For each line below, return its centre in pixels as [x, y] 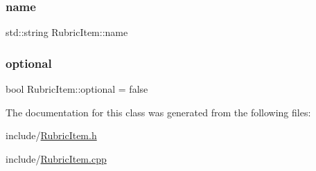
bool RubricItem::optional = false [77, 89]
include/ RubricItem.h [51, 135]
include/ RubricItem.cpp [56, 158]
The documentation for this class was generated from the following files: [158, 112]
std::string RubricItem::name [67, 32]
